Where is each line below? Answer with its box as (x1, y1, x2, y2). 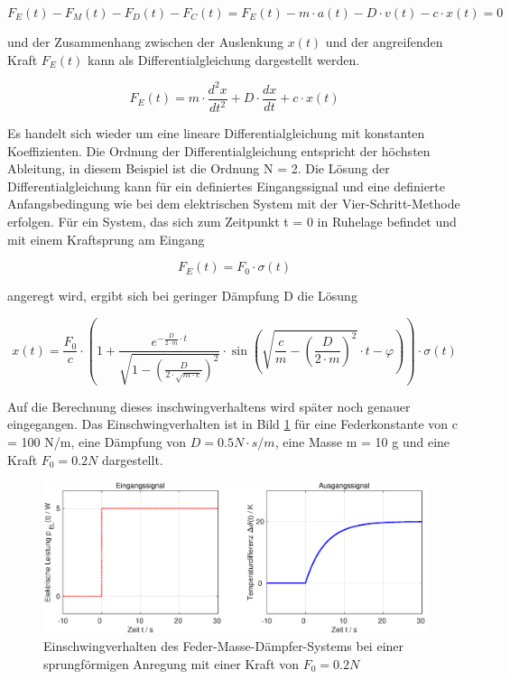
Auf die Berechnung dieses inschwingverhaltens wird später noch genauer (7, 396, 411, 415)
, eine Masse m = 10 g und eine (274, 433, 450, 451)
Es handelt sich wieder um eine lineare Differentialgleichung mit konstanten (7, 124, 425, 143)
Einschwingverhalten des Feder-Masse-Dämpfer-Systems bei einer (43, 637, 404, 656)
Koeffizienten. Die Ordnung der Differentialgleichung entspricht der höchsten (7, 141, 431, 160)
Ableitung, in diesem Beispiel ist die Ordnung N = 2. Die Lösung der (7, 159, 390, 178)
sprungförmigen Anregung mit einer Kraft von (43, 654, 300, 673)
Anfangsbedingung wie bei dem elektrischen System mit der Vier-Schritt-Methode (7, 194, 460, 213)
